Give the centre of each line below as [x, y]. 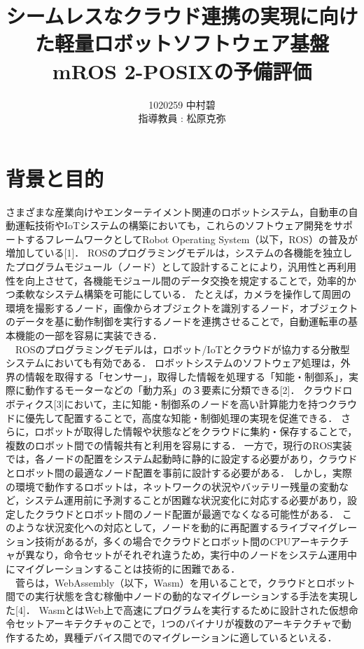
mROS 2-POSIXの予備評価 [182, 70]
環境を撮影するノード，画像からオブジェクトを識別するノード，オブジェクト [182, 307]
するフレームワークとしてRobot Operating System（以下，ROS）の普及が [191, 239]
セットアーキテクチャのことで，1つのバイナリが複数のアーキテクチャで [178, 623]
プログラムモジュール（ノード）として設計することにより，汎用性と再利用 [185, 266]
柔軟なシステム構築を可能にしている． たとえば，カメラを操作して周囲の [183, 294]
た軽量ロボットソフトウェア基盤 [182, 43]
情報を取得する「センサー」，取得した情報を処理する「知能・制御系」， [187, 376]
